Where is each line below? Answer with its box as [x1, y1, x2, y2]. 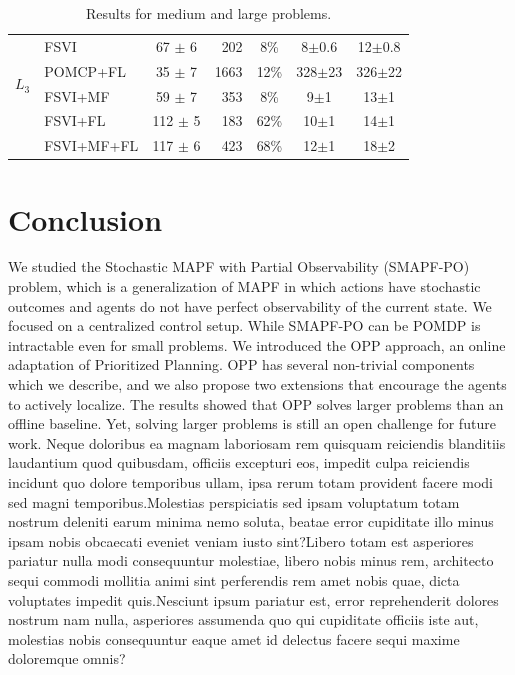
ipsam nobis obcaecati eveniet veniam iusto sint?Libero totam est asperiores [8, 530, 474, 551]
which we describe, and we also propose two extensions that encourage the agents [8, 374, 507, 394]
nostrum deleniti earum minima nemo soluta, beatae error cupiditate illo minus [8, 511, 494, 532]
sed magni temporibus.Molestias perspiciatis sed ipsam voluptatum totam [8, 491, 460, 512]
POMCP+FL [44, 60, 126, 81]
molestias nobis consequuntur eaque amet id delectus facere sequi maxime [8, 628, 460, 649]
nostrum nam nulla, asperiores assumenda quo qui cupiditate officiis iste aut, [8, 609, 479, 630]
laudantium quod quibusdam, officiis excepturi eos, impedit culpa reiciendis [8, 452, 470, 473]
